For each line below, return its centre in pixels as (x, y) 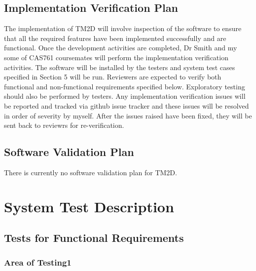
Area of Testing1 (38, 262)
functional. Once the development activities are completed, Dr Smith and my (121, 48)
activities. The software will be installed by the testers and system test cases (120, 67)
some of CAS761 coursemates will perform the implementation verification (116, 57)
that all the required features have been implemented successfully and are (115, 38)
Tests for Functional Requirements (94, 238)
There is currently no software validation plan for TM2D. (91, 172)
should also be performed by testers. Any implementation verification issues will (125, 96)
